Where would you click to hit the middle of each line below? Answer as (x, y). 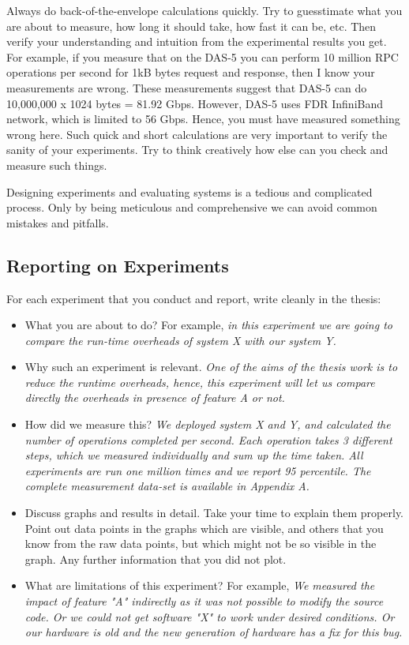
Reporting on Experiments (118, 265)
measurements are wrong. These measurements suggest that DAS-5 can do (187, 87)
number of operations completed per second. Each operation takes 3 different (208, 439)
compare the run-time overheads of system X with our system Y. (180, 340)
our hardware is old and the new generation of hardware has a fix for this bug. (214, 632)
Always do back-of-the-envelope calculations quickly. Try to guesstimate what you (204, 10)
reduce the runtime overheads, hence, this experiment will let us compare (200, 382)
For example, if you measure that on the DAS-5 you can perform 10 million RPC (203, 56)
